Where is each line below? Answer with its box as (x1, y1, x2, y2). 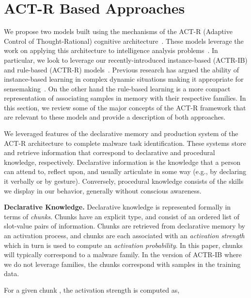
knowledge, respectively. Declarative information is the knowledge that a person (4, 157, 241, 167)
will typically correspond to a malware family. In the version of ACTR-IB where (4, 249, 242, 260)
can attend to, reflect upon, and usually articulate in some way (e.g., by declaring (4, 166, 247, 176)
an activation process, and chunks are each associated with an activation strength (4, 230, 245, 240)
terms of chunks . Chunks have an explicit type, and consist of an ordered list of (4, 211, 239, 221)
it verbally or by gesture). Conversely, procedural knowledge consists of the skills (4, 176, 244, 186)
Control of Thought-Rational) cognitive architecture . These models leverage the (4, 35, 244, 46)
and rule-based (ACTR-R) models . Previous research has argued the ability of (4, 64, 239, 74)
